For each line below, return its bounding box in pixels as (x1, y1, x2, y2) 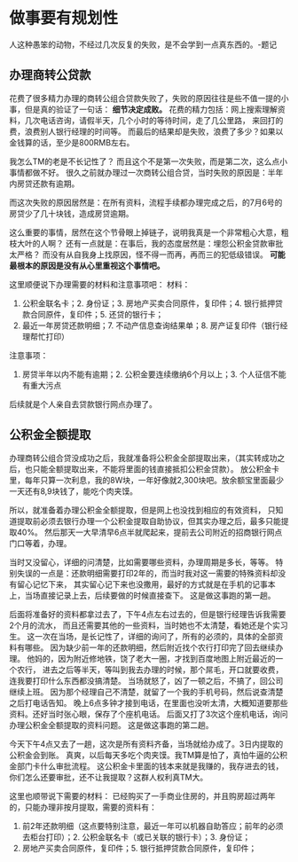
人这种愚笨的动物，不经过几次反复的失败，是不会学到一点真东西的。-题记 (9, 39, 278, 50)
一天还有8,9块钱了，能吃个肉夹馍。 (9, 485, 137, 497)
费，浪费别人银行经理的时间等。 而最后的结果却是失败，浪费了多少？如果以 (9, 126, 284, 137)
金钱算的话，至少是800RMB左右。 (9, 137, 135, 147)
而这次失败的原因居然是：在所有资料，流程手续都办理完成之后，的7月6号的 (9, 197, 283, 208)
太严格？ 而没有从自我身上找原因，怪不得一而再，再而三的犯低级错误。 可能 (9, 249, 286, 260)
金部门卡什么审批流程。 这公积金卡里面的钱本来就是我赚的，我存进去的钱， (9, 760, 284, 772)
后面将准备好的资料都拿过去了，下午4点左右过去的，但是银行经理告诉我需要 (9, 608, 286, 619)
